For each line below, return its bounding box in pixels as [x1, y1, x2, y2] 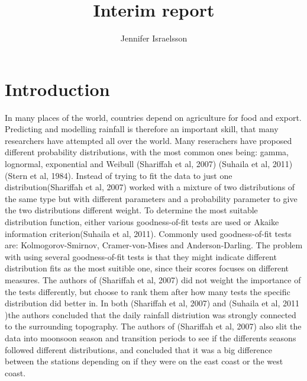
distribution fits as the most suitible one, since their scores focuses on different [5, 262, 289, 274]
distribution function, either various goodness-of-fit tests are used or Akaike [5, 216, 279, 228]
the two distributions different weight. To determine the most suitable [5, 204, 258, 216]
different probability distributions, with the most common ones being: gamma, [5, 146, 289, 158]
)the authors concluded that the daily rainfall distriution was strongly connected [5, 308, 296, 321]
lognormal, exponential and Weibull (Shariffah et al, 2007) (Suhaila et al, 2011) [5, 158, 293, 170]
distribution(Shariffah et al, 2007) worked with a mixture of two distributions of [5, 181, 295, 193]
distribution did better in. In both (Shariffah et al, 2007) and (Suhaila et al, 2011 [5, 297, 300, 309]
